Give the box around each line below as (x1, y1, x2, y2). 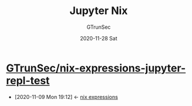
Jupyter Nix (69, 4, 128, 18)
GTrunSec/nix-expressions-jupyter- (6, 61, 186, 74)
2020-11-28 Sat (80, 35, 117, 42)
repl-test (6, 74, 50, 87)
